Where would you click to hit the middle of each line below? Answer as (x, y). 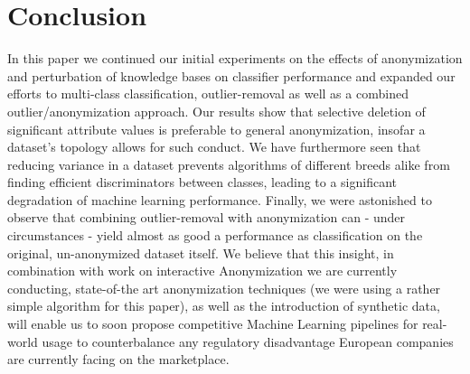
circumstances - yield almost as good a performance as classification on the (215, 235)
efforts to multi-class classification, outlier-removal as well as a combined (208, 93)
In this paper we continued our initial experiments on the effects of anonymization (235, 58)
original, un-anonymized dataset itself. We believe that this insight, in (201, 252)
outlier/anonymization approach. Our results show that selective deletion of (216, 111)
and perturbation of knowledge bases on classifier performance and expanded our (231, 75)
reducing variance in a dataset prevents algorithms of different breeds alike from (229, 164)
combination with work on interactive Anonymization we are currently (202, 271)
